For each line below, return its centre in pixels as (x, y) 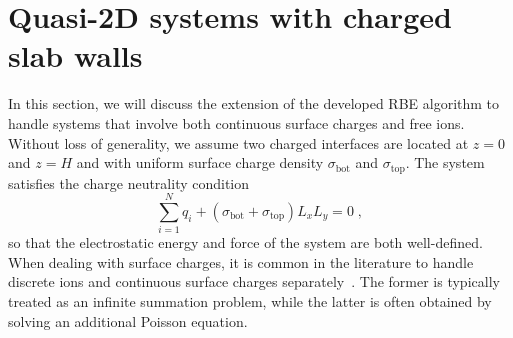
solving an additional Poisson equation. (128, 320)
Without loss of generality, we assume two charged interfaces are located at (238, 142)
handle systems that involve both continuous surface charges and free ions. (236, 122)
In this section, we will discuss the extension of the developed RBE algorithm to (254, 103)
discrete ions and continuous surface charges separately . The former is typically (254, 281)
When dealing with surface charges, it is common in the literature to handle (241, 261)
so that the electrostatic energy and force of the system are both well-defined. (245, 242)
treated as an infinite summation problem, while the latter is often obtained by (250, 301)
